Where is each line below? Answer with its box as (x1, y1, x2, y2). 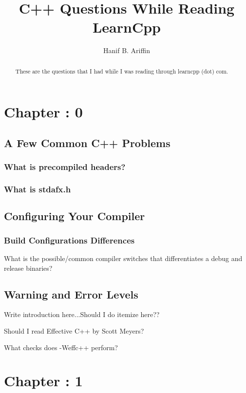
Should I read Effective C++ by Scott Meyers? (4, 326, 144, 336)
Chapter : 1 (4, 371, 83, 391)
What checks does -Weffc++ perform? (4, 342, 118, 352)
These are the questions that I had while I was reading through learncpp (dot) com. (15, 67, 228, 75)
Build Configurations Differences (4, 234, 135, 246)
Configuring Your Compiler (4, 208, 145, 224)
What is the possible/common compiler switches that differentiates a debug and (4, 253, 243, 263)
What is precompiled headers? (4, 161, 126, 173)
